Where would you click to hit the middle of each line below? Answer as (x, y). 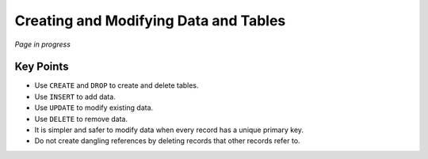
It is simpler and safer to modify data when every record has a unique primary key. (169, 130)
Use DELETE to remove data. (81, 119)
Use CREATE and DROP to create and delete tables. (117, 85)
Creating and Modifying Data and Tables (150, 21)
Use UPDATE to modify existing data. (94, 108)
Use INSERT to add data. (75, 97)
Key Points (42, 67)
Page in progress (43, 44)
